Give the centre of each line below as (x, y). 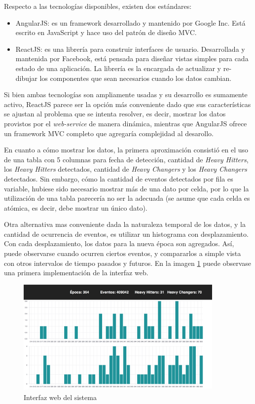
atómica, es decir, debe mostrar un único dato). (76, 207)
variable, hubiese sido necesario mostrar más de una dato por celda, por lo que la (127, 188)
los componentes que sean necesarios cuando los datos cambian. (136, 78)
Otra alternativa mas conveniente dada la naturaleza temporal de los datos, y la (125, 224)
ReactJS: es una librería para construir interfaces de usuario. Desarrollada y (130, 49)
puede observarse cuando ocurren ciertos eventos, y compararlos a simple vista (123, 253)
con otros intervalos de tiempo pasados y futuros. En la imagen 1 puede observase (127, 263)
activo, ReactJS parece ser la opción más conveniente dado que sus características (127, 104)
